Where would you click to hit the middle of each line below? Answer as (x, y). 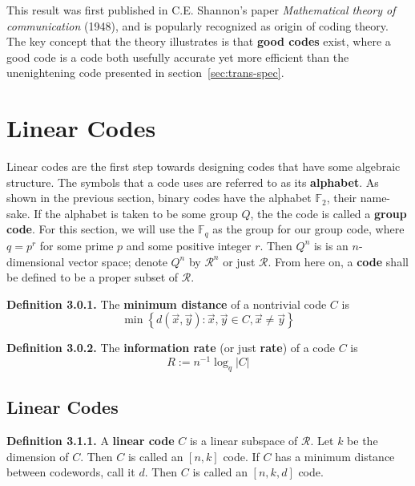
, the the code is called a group (328, 213)
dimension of (38, 456)
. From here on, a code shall (338, 261)
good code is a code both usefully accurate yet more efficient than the (178, 57)
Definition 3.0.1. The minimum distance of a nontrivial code (167, 304)
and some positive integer (189, 245)
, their (342, 198)
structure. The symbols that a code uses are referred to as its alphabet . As (193, 182)
